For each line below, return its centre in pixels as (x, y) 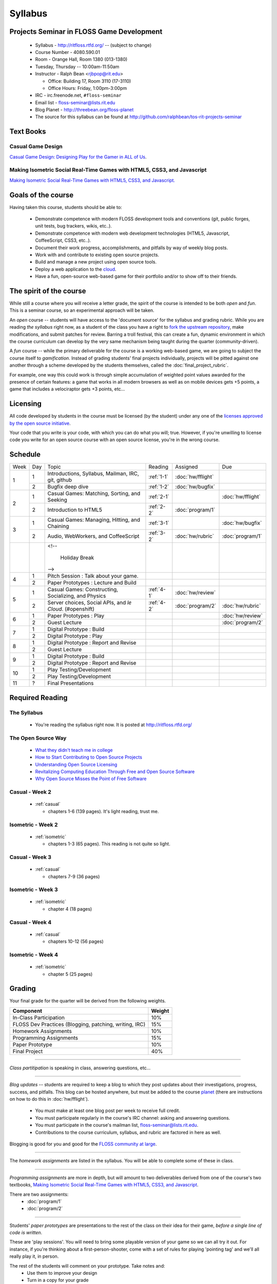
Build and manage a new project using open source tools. (96, 262)
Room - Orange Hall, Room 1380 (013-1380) (81, 60)
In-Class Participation (39, 1017)
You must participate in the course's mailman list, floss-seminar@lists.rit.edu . (117, 1125)
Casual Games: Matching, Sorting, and (94, 494)
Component (27, 1011)
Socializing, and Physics (77, 596)
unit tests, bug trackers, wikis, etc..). (74, 226)
